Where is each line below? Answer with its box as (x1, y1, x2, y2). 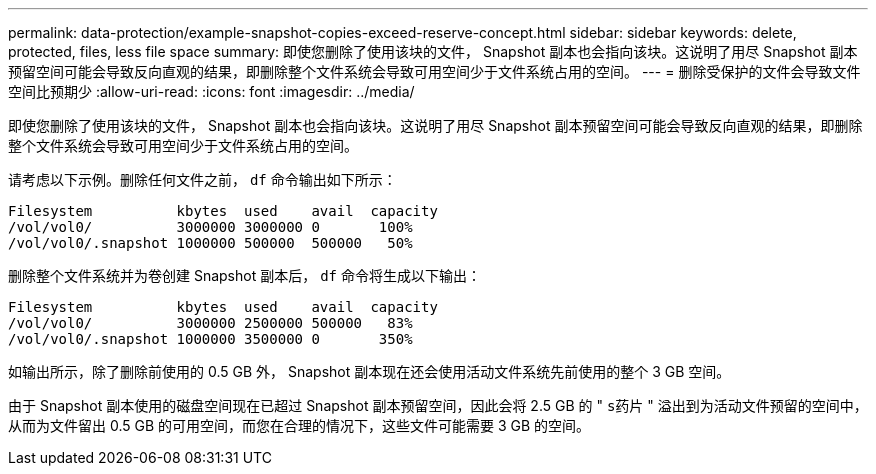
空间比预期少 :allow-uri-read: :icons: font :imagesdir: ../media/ (8, 83, 415, 100)
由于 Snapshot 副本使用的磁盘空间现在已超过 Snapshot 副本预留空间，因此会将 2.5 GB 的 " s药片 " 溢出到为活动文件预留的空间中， (8, 397, 868, 414)
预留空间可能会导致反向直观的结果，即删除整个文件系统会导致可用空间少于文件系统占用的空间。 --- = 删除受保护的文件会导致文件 (8, 63, 861, 80)
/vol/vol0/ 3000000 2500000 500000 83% (8, 315, 413, 331)
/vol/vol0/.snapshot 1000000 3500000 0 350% (8, 331, 413, 347)
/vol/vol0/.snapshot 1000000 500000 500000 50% (8, 235, 413, 251)
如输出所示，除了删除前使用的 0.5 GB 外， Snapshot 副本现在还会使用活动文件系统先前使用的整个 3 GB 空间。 (8, 363, 731, 380)
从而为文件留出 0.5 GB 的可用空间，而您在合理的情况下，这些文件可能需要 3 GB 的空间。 (8, 417, 591, 434)
